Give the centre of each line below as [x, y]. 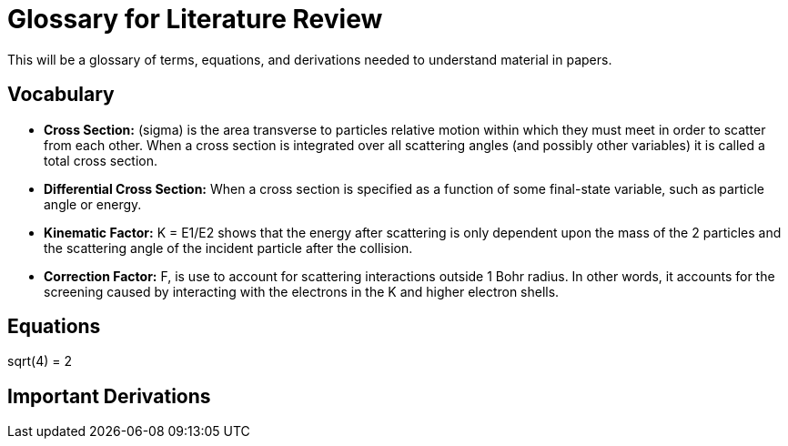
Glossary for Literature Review [195, 19]
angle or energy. [93, 204]
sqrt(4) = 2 [40, 361]
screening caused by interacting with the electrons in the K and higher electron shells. [302, 291]
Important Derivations [109, 396]
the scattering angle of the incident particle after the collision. [228, 248]
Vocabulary [61, 95]
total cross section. [101, 160]
